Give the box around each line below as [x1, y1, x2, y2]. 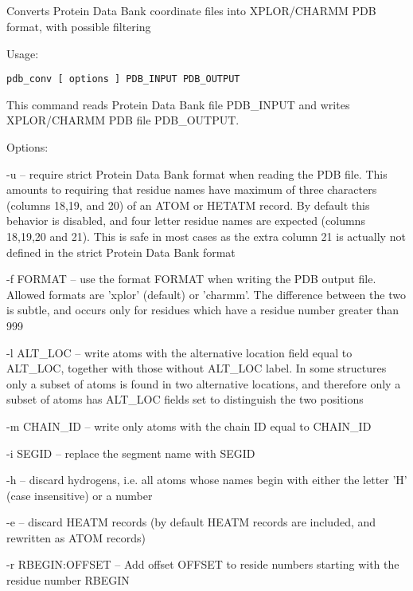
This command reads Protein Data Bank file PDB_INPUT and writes [6, 96, 350, 112]
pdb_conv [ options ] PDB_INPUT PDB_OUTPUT [6, 73, 240, 85]
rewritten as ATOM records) [6, 529, 146, 546]
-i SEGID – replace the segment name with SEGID [6, 444, 255, 461]
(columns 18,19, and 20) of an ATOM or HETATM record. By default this [6, 196, 370, 213]
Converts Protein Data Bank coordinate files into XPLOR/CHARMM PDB [6, 2, 376, 19]
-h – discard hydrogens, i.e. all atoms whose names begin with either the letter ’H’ [6, 471, 407, 488]
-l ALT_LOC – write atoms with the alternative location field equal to [6, 344, 353, 361]
